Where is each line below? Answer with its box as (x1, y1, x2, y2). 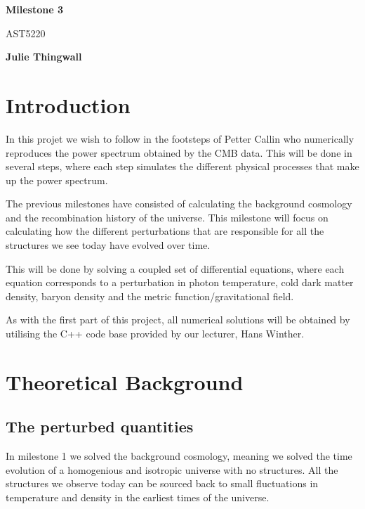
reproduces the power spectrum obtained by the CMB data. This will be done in (6, 145, 352, 160)
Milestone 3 (6, 2, 63, 16)
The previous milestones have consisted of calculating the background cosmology (6, 196, 352, 211)
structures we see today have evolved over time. (6, 238, 211, 252)
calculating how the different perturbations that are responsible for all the (6, 224, 324, 238)
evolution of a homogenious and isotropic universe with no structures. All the (6, 462, 338, 477)
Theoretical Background (6, 367, 244, 396)
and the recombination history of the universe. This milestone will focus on (6, 210, 328, 224)
